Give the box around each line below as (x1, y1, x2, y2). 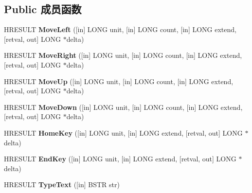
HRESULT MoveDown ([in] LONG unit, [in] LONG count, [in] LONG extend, (4, 102, 243, 112)
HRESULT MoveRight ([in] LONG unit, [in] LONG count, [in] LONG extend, (4, 50, 242, 60)
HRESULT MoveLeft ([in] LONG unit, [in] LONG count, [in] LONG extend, (4, 24, 236, 35)
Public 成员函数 (4, 1, 82, 17)
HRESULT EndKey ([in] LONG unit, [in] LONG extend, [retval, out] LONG (4, 154, 236, 164)
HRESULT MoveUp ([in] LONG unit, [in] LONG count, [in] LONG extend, (4, 76, 234, 86)
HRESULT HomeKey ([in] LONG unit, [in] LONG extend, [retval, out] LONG (4, 127, 243, 138)
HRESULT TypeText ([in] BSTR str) (4, 179, 120, 190)
